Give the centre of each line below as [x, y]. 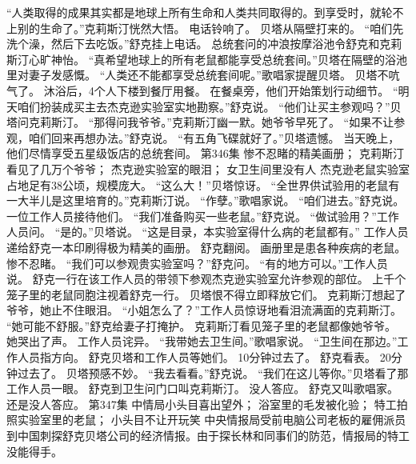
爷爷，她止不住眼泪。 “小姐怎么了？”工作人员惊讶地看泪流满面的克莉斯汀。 [204, 310]
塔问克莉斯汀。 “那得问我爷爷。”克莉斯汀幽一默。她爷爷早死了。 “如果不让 [200, 122]
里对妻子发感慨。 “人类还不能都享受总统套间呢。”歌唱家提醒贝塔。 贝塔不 [198, 75]
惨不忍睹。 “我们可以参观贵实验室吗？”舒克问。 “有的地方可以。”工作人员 [197, 263]
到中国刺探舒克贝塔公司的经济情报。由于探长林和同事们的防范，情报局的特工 [208, 436]
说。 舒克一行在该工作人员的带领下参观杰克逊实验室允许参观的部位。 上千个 [206, 279]
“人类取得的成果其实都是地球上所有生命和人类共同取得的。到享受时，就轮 [200, 12]
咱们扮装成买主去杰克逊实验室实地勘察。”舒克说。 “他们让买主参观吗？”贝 [209, 106]
